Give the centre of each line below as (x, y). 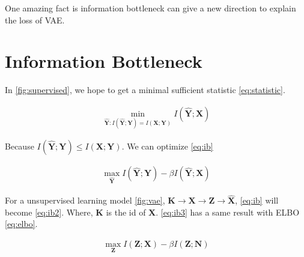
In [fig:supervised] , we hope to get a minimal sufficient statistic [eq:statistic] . (145, 90)
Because (20, 146)
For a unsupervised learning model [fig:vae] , (85, 200)
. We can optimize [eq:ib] (167, 146)
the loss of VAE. (35, 20)
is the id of (126, 212)
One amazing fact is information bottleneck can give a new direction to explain (150, 8)
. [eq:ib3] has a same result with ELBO (228, 212)
